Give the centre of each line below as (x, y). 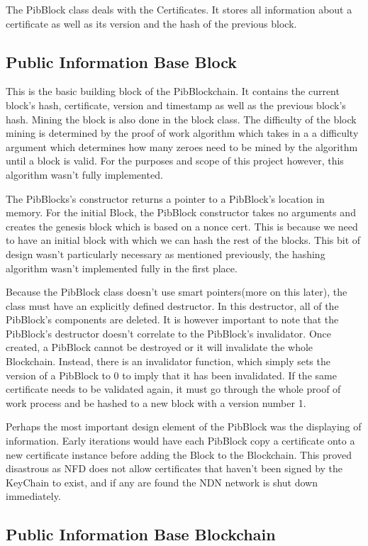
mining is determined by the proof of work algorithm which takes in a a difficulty (182, 133)
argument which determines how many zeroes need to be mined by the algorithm (182, 146)
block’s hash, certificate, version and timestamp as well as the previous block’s (176, 105)
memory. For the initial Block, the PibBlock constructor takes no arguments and (181, 212)
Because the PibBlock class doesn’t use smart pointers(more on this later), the (177, 292)
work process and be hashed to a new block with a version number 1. (156, 402)
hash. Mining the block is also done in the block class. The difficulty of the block (181, 119)
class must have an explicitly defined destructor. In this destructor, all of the (172, 305)
